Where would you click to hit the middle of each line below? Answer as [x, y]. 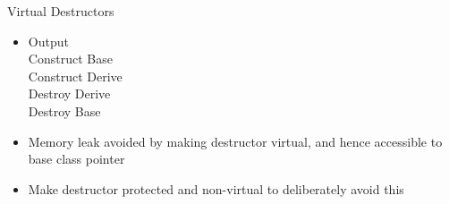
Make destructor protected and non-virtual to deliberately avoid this [216, 188]
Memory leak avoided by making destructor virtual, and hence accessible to [235, 141]
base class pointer [76, 159]
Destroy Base [64, 110]
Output [48, 41]
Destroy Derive [69, 93]
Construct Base [70, 59]
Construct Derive [75, 76]
